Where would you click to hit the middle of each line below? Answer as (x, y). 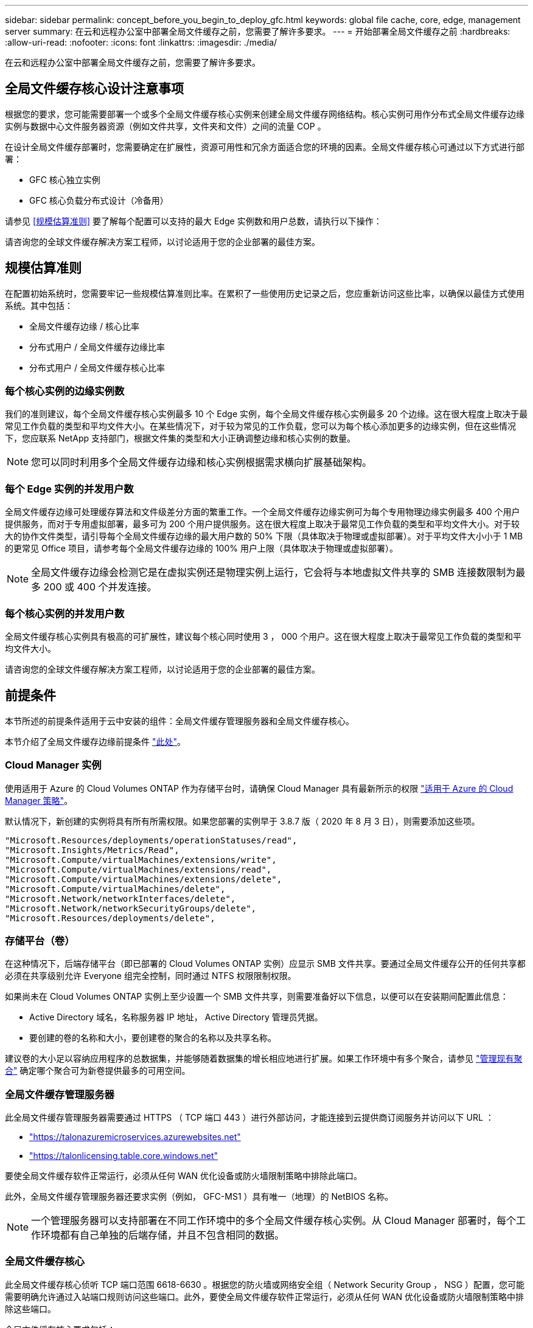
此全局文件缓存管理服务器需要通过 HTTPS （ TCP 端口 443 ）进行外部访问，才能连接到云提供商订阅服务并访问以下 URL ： (249, 1118)
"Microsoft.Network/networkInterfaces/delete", (120, 898)
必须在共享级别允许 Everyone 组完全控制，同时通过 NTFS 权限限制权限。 (151, 976)
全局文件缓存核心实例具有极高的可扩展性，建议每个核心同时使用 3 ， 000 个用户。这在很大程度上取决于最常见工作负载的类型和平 (263, 636)
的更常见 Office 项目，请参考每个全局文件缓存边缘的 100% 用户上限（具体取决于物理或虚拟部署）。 (201, 548)
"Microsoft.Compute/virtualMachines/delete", (115, 889)
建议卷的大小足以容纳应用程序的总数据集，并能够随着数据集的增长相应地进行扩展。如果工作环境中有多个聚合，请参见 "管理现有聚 (264, 1059)
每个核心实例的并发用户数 (65, 613)
